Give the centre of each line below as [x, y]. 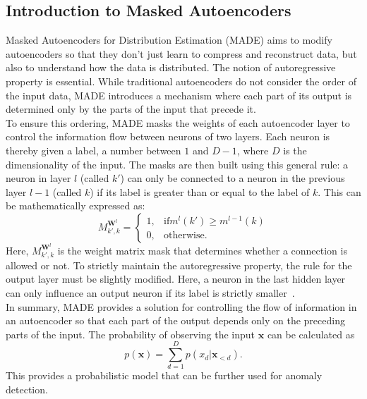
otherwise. [186, 235]
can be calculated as [311, 334]
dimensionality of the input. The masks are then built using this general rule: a [177, 164]
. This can [339, 191]
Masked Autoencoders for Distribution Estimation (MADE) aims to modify [169, 40]
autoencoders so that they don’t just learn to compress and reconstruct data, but [181, 53]
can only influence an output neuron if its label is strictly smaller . [150, 292]
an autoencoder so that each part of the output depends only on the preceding [175, 320]
